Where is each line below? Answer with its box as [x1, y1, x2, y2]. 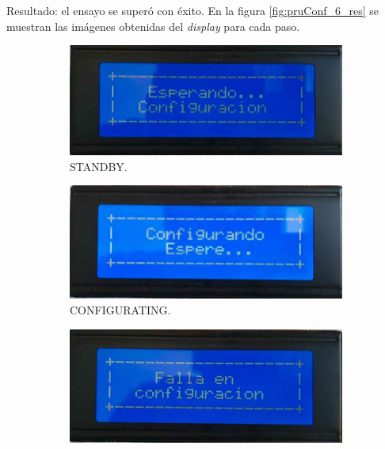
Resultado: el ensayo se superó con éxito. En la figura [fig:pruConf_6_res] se [6, 2, 379, 18]
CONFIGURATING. [70, 302, 171, 318]
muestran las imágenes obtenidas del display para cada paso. [6, 17, 300, 34]
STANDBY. [70, 158, 128, 174]
